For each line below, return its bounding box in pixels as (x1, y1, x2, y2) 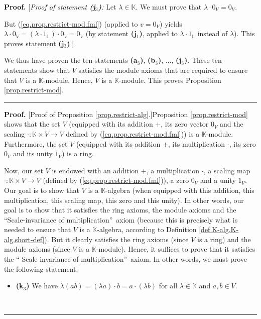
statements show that (4, 64, 70, 75)
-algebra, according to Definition (97, 224, 197, 235)
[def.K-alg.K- (199, 224, 239, 235)
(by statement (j (85, 28, 137, 39)
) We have (26, 280, 58, 291)
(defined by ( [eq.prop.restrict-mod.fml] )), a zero (43, 175, 189, 185)
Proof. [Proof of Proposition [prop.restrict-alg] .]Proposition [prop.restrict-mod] (4, 109, 248, 119)
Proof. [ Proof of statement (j (4, 2, 95, 12)
